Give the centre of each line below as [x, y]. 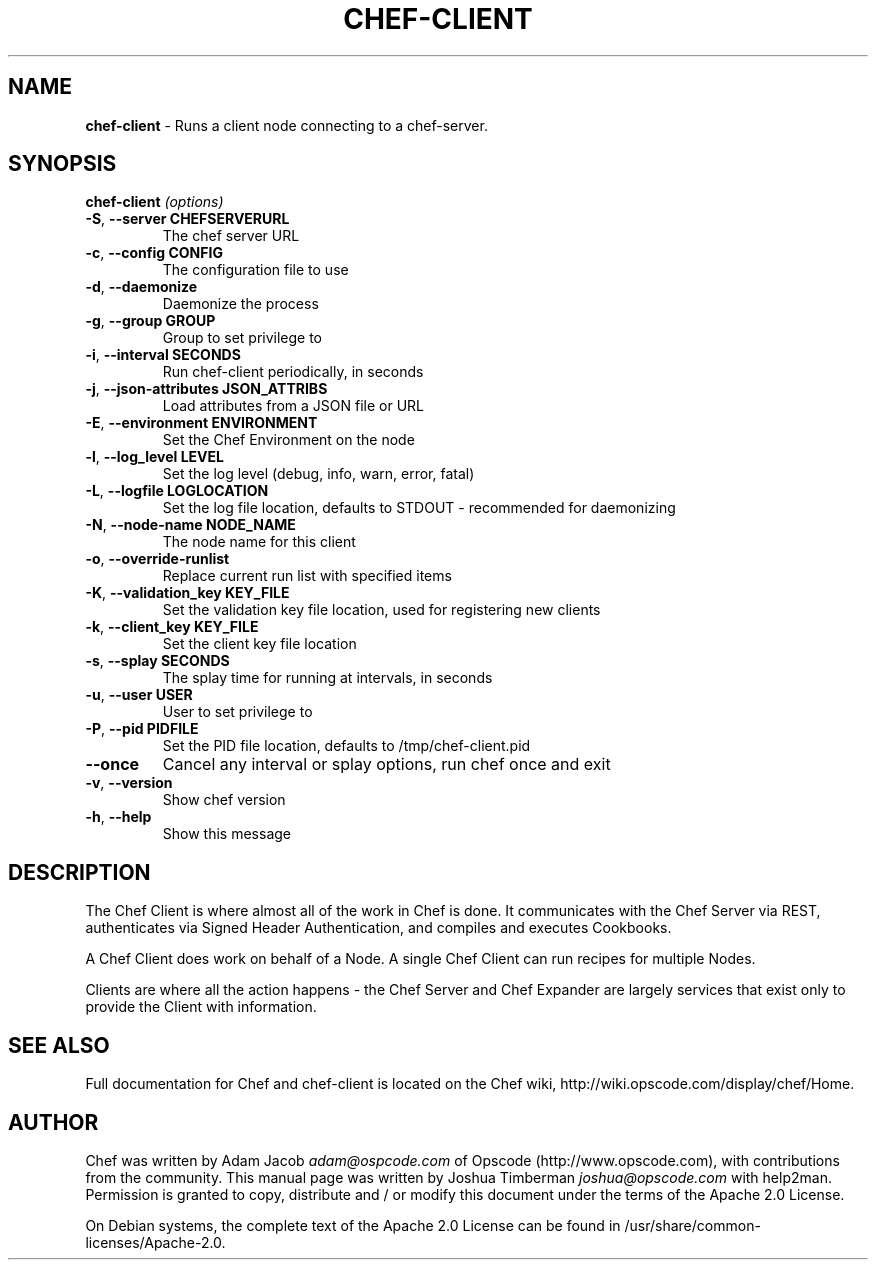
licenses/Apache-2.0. [155, 1242]
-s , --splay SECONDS [157, 661]
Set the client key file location [259, 644]
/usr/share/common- [692, 1225]
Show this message [226, 834]
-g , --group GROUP [150, 321]
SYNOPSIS [62, 164]
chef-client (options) [154, 202]
